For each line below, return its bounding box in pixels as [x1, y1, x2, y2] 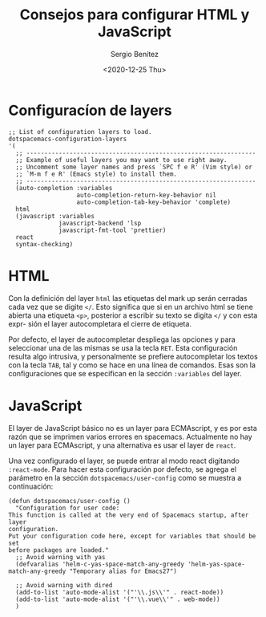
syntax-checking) [15, 240, 74, 248]
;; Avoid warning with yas [15, 553, 106, 561]
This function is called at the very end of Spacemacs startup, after [8, 511, 249, 519]
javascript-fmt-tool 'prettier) [58, 226, 167, 234]
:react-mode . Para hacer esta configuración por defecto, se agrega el [8, 464, 237, 474]
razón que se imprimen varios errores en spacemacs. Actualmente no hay [8, 432, 252, 441]
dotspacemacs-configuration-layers [8, 135, 127, 143]
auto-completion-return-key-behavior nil [76, 191, 217, 199]
